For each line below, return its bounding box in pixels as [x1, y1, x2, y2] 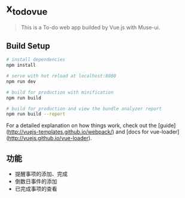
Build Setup [6, 41, 50, 51]
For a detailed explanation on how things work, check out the [6, 122, 157, 129]
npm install [6, 62, 36, 69]
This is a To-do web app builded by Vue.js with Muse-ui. [20, 23, 160, 31]
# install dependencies [6, 57, 66, 63]
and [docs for [116, 128, 149, 135]
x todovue [6, 2, 48, 17]
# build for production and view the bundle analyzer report [6, 106, 162, 112]
